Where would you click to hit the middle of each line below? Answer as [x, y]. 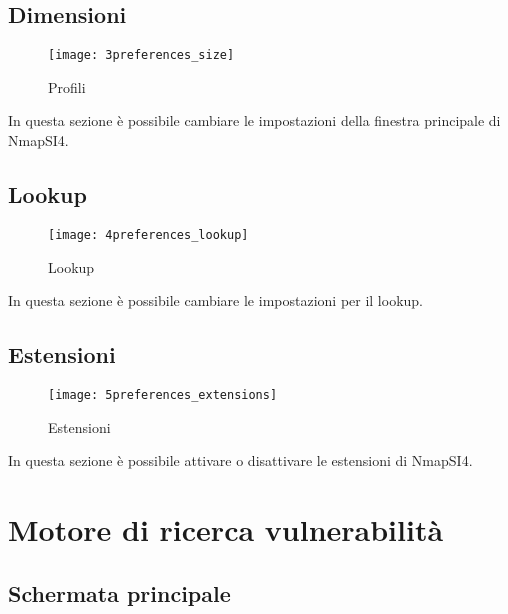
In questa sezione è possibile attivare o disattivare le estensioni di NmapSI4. [240, 460]
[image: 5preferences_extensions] [163, 394]
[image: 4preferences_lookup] [148, 234]
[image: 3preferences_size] [141, 55]
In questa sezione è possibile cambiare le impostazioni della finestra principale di [254, 120]
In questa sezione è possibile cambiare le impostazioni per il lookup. [216, 300]
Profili [67, 86]
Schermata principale [119, 592]
